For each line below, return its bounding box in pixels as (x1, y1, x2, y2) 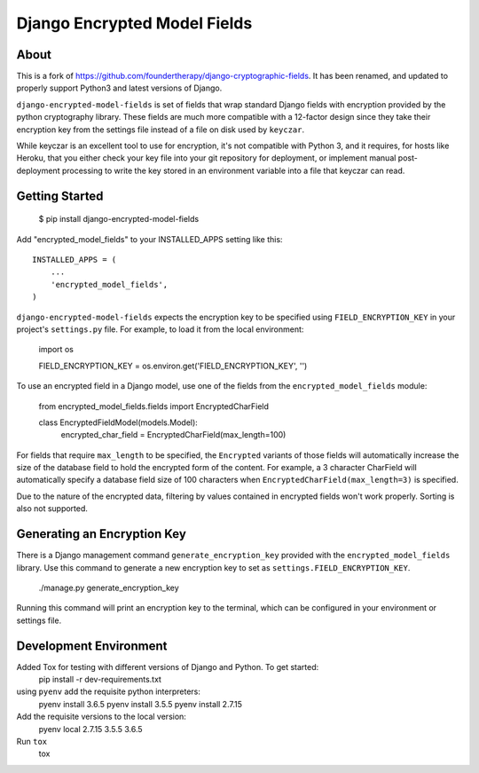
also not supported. (16, 503, 89, 514)
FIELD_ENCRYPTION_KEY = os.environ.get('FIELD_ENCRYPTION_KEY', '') (38, 360, 308, 371)
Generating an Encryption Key (16, 526, 186, 541)
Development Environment (16, 638, 168, 653)
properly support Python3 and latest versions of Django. (16, 83, 223, 93)
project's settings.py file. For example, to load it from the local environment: (16, 324, 304, 335)
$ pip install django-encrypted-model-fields (38, 214, 200, 225)
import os (38, 344, 75, 355)
